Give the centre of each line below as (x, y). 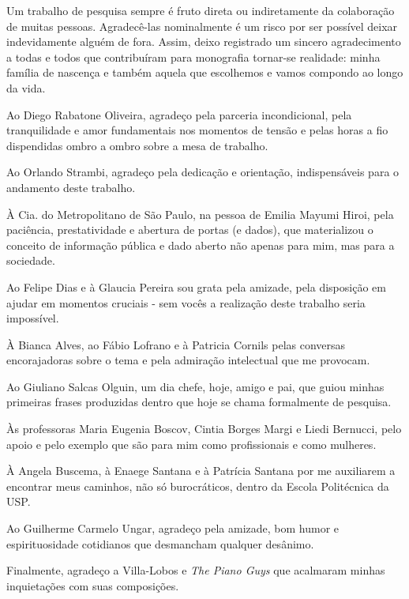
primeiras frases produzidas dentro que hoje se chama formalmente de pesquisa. (199, 402)
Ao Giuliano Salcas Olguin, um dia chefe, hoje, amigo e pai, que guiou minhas (195, 386)
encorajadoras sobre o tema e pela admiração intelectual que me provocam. (188, 360)
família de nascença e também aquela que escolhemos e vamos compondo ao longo (205, 72)
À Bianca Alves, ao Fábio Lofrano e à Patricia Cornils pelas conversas (176, 344)
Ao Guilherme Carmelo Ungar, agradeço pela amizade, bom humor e (173, 528)
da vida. (26, 87)
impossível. (33, 318)
